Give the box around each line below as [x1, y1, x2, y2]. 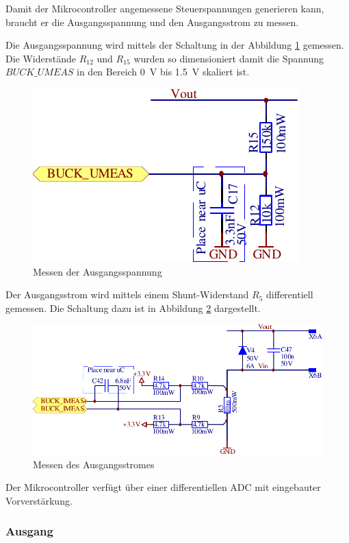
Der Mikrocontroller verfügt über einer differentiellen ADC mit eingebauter [5, 480, 321, 494]
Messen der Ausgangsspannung [33, 264, 162, 278]
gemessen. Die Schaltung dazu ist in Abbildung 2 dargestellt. [5, 300, 261, 315]
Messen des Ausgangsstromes [33, 457, 155, 471]
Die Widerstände [5, 51, 76, 65]
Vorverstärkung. [5, 493, 73, 507]
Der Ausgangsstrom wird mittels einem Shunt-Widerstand [5, 287, 249, 302]
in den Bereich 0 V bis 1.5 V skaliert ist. [77, 64, 250, 79]
